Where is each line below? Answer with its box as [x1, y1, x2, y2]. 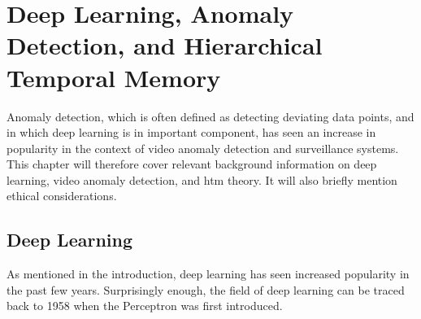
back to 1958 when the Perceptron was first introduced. [7, 297, 283, 314]
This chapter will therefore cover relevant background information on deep [7, 155, 377, 173]
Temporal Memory [7, 60, 221, 94]
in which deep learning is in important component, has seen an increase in [7, 124, 376, 141]
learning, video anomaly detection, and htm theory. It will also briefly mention [7, 171, 397, 188]
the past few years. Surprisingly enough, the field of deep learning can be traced [7, 281, 405, 298]
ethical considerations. [7, 187, 117, 204]
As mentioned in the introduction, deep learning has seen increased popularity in [7, 265, 410, 282]
